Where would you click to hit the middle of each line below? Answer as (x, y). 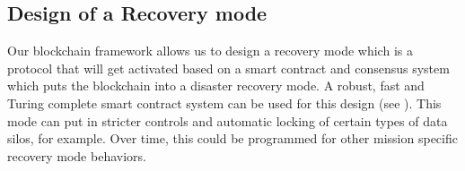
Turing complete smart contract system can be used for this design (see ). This (224, 103)
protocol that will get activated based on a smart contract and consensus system (228, 68)
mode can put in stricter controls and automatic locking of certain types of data (228, 120)
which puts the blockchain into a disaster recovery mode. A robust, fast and (216, 85)
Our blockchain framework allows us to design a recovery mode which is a (210, 51)
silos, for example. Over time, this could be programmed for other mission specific (232, 138)
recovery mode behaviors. (77, 155)
